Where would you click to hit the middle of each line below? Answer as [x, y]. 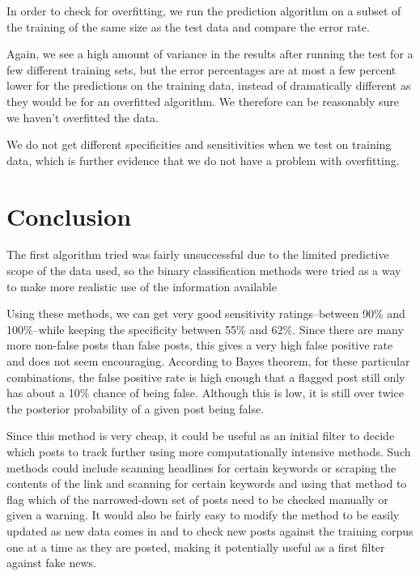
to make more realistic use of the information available [142, 286]
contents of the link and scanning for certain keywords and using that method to [207, 483]
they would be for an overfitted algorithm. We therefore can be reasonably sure [203, 101]
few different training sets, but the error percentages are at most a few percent [202, 69]
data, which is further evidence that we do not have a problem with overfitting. [203, 160]
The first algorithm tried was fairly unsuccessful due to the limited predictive [198, 254]
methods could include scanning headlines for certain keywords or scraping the [202, 467]
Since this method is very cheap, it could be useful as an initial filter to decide [201, 436]
